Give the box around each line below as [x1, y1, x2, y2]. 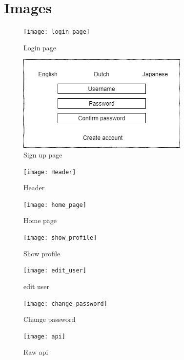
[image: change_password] [23, 300, 107, 307]
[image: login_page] [23, 28, 90, 36]
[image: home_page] [23, 201, 86, 208]
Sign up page [23, 149, 62, 159]
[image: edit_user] [23, 267, 86, 274]
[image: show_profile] [23, 234, 97, 242]
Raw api [23, 347, 48, 357]
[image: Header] [23, 168, 76, 176]
